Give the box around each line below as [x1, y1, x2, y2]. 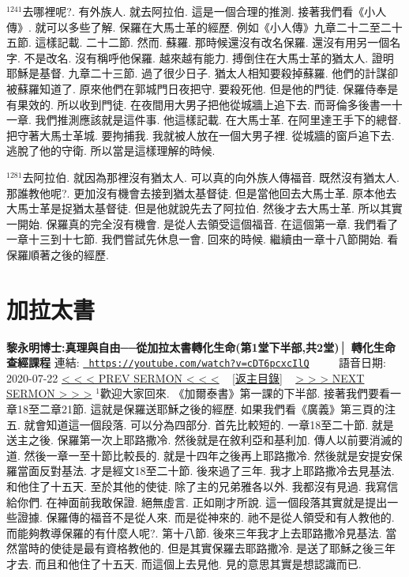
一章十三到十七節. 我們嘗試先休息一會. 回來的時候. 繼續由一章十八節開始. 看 [6, 231, 399, 247]
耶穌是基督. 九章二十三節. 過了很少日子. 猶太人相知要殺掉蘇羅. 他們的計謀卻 [6, 65, 399, 81]
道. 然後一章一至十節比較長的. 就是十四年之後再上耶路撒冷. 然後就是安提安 [6, 447, 392, 463]
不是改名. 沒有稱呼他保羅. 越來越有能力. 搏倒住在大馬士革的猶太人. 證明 [24, 49, 394, 66]
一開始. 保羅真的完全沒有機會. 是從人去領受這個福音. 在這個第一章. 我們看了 [6, 215, 399, 232]
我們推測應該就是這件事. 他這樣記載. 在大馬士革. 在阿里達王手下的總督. [35, 111, 402, 128]
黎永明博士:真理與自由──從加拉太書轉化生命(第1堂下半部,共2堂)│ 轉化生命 [6, 338, 396, 355]
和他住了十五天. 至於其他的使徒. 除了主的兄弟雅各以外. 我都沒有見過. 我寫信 [6, 478, 399, 495]
